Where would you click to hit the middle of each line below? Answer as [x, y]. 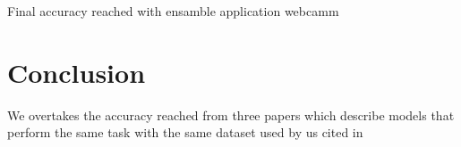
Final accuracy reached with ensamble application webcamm [173, 11]
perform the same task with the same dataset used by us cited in [185, 132]
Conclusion [77, 72]
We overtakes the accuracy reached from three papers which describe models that [231, 114]
